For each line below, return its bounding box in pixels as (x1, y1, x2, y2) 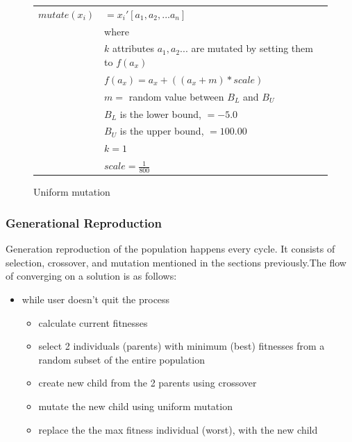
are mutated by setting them (191, 41, 313, 56)
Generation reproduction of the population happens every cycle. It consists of (6, 241, 335, 256)
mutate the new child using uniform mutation (38, 398, 233, 413)
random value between (128, 89, 224, 103)
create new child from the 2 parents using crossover (38, 375, 257, 390)
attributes (112, 41, 155, 56)
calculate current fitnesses (38, 315, 148, 330)
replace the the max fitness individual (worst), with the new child (38, 422, 318, 436)
